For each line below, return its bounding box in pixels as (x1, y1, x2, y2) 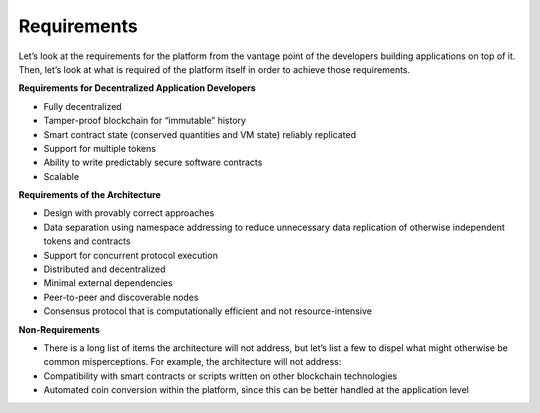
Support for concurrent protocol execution (43, 249, 219, 261)
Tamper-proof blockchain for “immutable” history (43, 115, 247, 127)
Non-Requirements (18, 323, 100, 335)
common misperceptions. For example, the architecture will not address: (43, 356, 342, 368)
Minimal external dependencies (43, 277, 174, 289)
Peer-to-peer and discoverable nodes (43, 291, 199, 303)
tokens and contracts (43, 235, 131, 247)
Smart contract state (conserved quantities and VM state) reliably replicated (43, 128, 357, 140)
